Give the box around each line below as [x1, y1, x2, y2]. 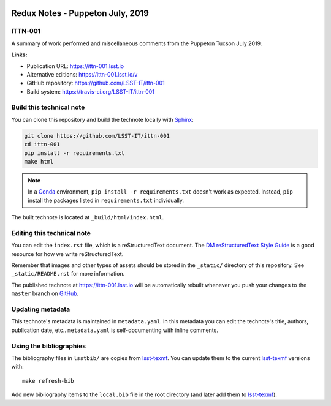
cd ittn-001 [24, 141, 61, 148]
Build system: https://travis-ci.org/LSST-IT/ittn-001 [26, 88, 154, 95]
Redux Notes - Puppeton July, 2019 [11, 8, 150, 18]
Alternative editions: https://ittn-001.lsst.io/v [26, 70, 138, 78]
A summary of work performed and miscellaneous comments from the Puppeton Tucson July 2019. [11, 40, 262, 47]
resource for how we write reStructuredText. [11, 250, 124, 257]
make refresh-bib [22, 377, 74, 384]
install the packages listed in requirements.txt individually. [28, 197, 184, 204]
